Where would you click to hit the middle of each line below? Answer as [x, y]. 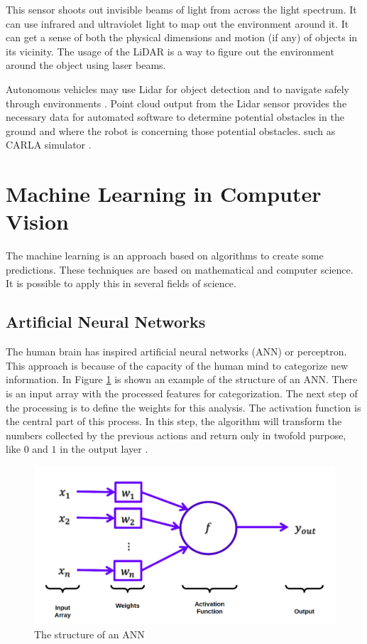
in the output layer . [104, 449]
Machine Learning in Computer [164, 194]
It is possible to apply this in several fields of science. [121, 283]
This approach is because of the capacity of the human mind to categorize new [177, 365]
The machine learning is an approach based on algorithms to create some [165, 256]
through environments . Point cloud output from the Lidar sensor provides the [176, 103]
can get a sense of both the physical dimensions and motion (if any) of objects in [182, 37]
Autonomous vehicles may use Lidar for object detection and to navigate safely [177, 88]
